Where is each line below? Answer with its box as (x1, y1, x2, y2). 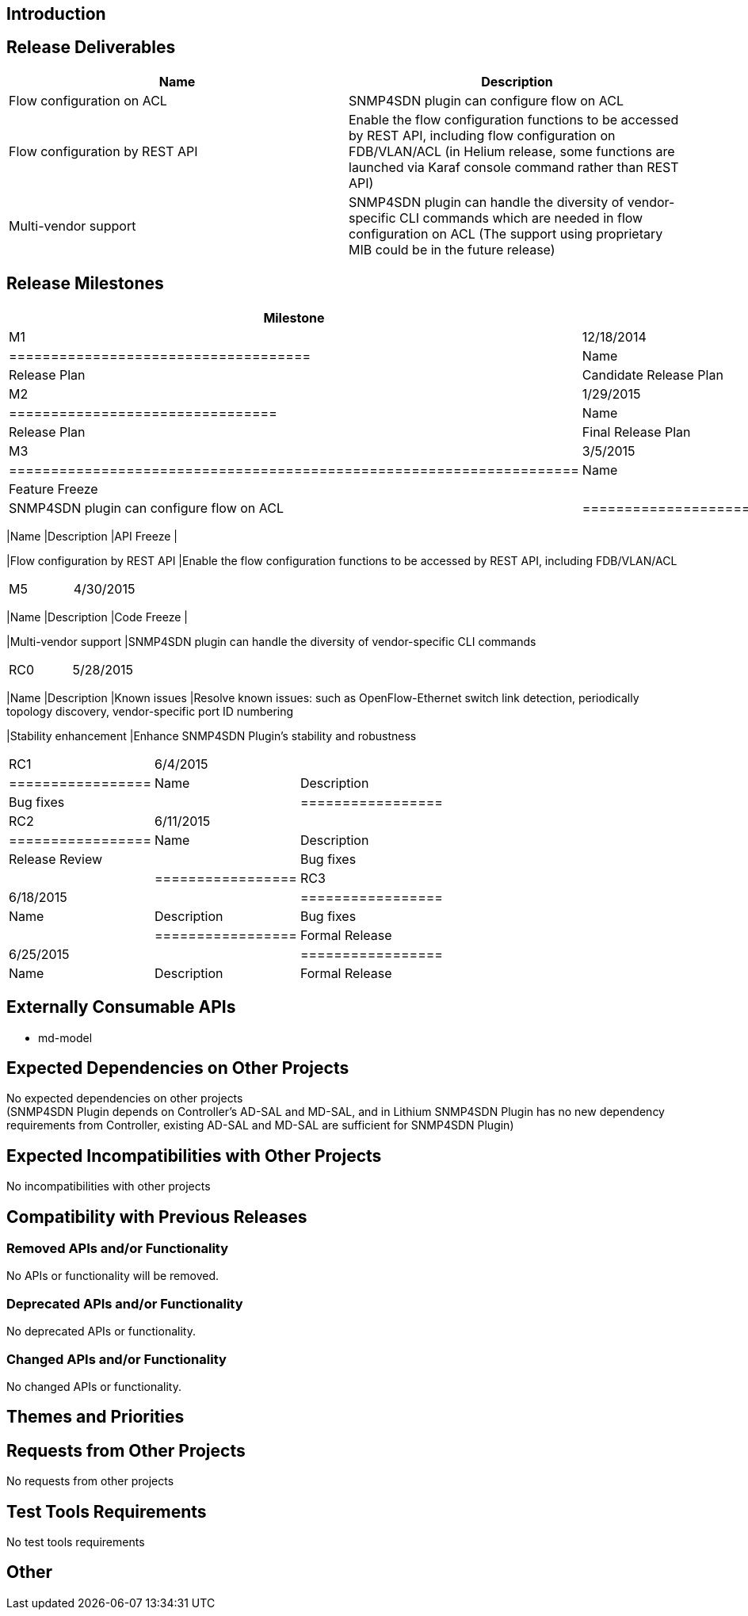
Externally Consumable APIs (6, 997, 236, 1018)
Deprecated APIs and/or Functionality (6, 1295, 243, 1312)
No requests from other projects (6, 1474, 174, 1488)
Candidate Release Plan (582, 366, 723, 383)
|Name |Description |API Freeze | (6, 529, 177, 543)
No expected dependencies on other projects (6, 1091, 243, 1106)
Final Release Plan (582, 423, 691, 440)
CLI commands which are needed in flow (399, 209, 643, 226)
